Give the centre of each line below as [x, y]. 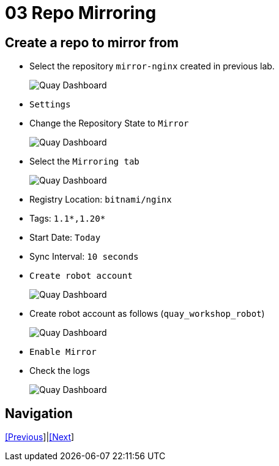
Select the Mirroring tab [84, 161]
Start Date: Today [65, 238]
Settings [50, 105]
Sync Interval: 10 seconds [84, 257]
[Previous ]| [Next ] [40, 437]
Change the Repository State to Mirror [109, 123]
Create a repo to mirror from [92, 42]
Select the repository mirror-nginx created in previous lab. [152, 66]
